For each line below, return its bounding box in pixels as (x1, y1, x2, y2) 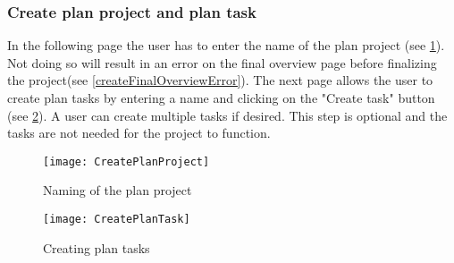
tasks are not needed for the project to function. (7, 123, 271, 142)
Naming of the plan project (43, 181, 192, 199)
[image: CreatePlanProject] (43, 155, 210, 168)
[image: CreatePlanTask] (43, 213, 190, 226)
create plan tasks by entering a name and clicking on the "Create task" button (7, 89, 435, 106)
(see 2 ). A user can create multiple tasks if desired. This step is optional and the (7, 106, 448, 124)
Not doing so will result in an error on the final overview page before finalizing (7, 53, 437, 72)
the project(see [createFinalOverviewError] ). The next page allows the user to (7, 71, 433, 89)
